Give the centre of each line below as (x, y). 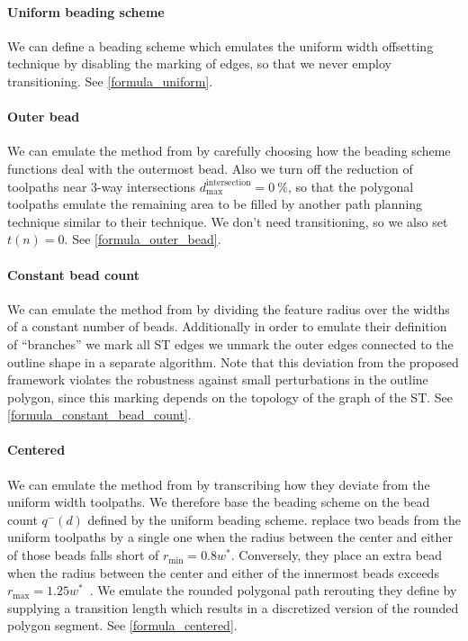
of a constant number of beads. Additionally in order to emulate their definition (227, 326)
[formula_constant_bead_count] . (99, 415)
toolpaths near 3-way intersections (102, 186)
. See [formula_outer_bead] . (143, 239)
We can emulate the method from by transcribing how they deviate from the (219, 484)
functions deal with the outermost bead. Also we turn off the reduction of (210, 168)
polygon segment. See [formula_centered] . (122, 625)
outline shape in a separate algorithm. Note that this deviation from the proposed (233, 361)
